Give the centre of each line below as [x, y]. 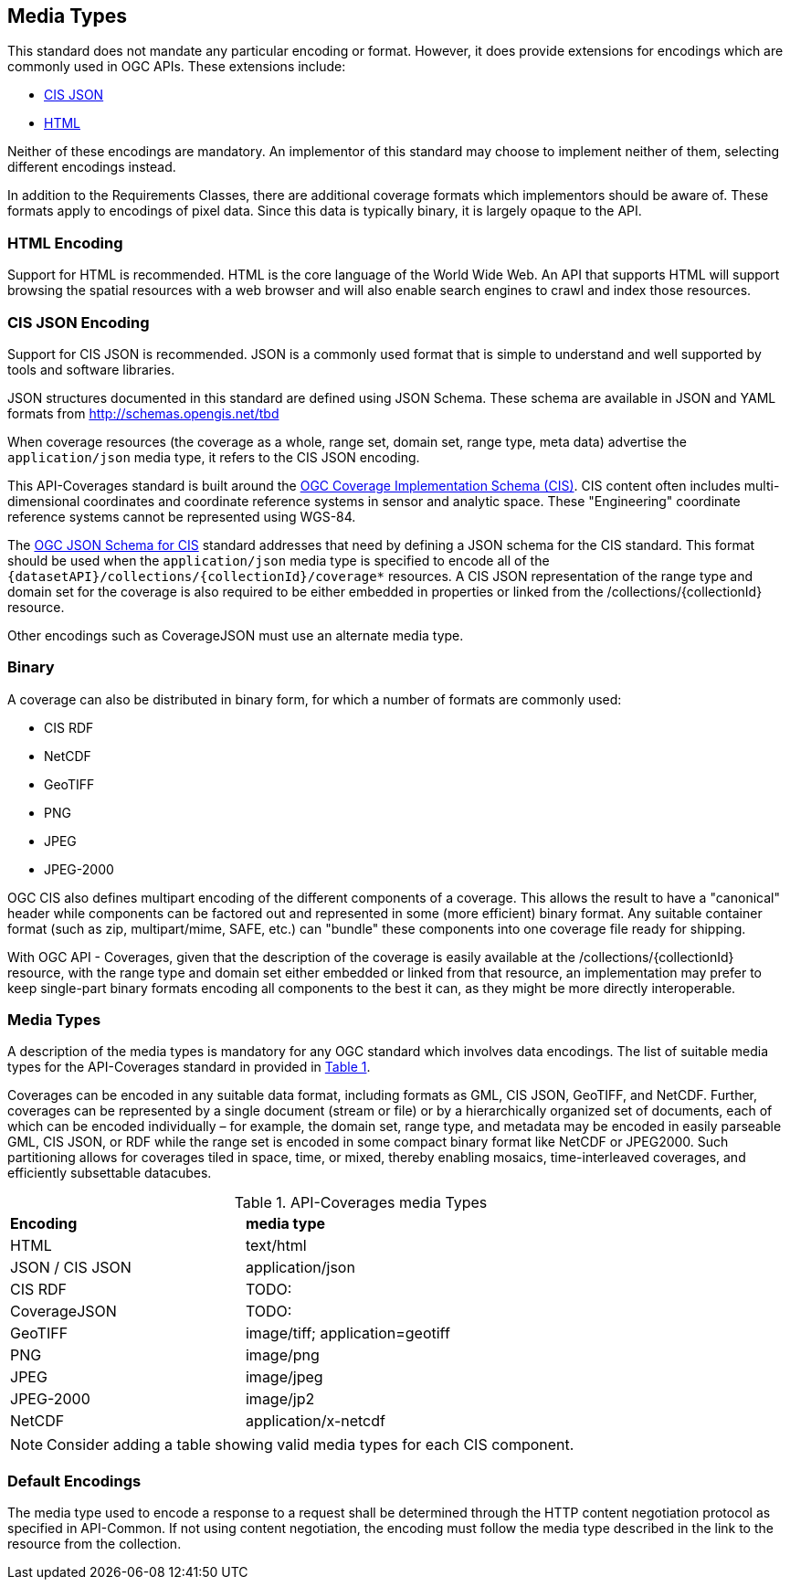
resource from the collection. [95, 1544]
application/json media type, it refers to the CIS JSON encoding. [214, 457]
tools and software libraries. [91, 369]
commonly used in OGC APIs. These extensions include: [177, 67]
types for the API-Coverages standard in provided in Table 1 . [189, 1067]
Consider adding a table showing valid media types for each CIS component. [311, 1445]
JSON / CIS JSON [71, 1268]
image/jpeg [284, 1377]
